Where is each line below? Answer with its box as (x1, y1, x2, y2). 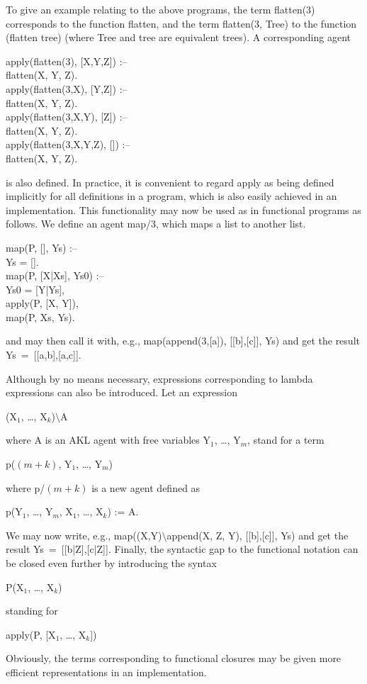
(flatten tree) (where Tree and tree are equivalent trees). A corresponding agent (6, 30, 351, 45)
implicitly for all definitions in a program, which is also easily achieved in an (6, 189, 337, 203)
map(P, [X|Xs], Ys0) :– (6, 268, 104, 283)
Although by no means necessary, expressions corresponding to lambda (6, 371, 313, 386)
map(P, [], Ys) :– (6, 240, 78, 254)
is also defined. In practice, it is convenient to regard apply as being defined (6, 174, 334, 189)
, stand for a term (247, 432, 324, 447)
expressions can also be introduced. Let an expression (6, 385, 238, 400)
